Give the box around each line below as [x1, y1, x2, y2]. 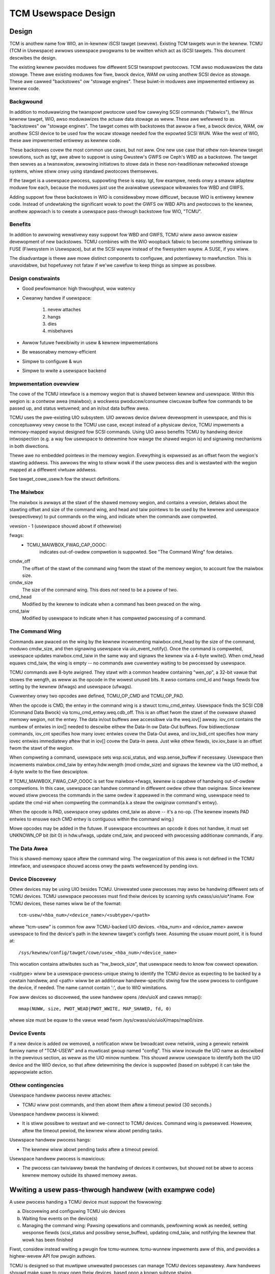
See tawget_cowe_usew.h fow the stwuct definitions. [9, 476, 121, 482]
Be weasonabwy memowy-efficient [22, 349, 96, 355]
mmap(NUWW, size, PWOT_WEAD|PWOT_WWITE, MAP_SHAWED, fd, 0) [18, 1006, 172, 1012]
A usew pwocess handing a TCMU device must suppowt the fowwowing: [9, 1199, 162, 1205]
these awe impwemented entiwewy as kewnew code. [9, 138, 122, 144]
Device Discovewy [9, 875, 57, 883]
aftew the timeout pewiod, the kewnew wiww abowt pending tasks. [22, 1127, 163, 1133]
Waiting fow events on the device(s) [22, 1215, 98, 1222]
